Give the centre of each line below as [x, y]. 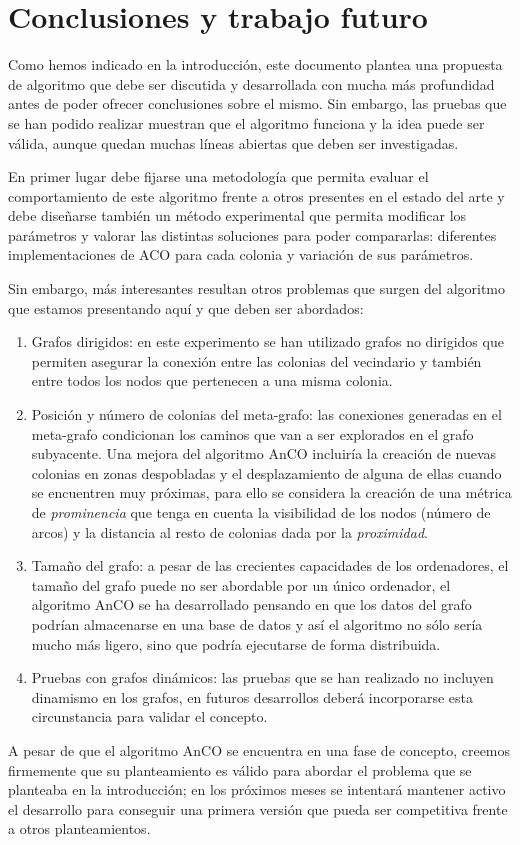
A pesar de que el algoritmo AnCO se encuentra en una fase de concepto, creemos [259, 749]
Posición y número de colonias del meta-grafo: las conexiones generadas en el [266, 414]
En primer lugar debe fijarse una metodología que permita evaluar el [218, 176]
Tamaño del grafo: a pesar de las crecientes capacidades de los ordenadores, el [270, 565]
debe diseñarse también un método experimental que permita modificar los [237, 215]
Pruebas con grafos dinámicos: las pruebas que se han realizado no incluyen [262, 677]
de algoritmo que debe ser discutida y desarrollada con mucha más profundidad [251, 83]
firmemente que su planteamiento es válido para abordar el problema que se [240, 769]
